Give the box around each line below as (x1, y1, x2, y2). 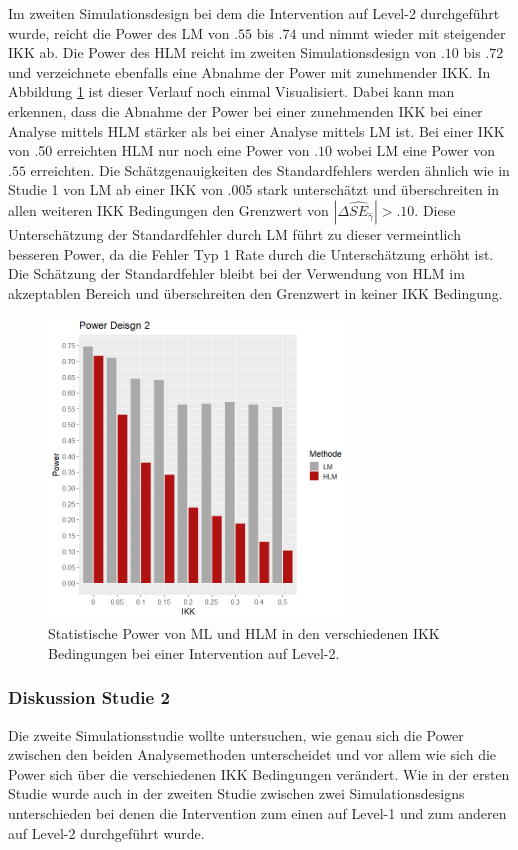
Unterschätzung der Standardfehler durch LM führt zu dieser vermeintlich (8, 223, 461, 244)
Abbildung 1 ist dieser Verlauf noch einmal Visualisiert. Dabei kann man (8, 81, 455, 102)
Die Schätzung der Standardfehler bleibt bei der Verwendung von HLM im (8, 263, 465, 284)
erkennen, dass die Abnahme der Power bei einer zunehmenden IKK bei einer (8, 100, 483, 121)
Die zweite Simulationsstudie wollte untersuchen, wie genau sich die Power (8, 724, 464, 745)
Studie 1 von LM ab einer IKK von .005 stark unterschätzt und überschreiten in (8, 179, 500, 200)
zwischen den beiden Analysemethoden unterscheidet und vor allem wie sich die (8, 744, 497, 765)
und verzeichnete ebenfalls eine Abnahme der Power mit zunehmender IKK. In (8, 61, 491, 82)
